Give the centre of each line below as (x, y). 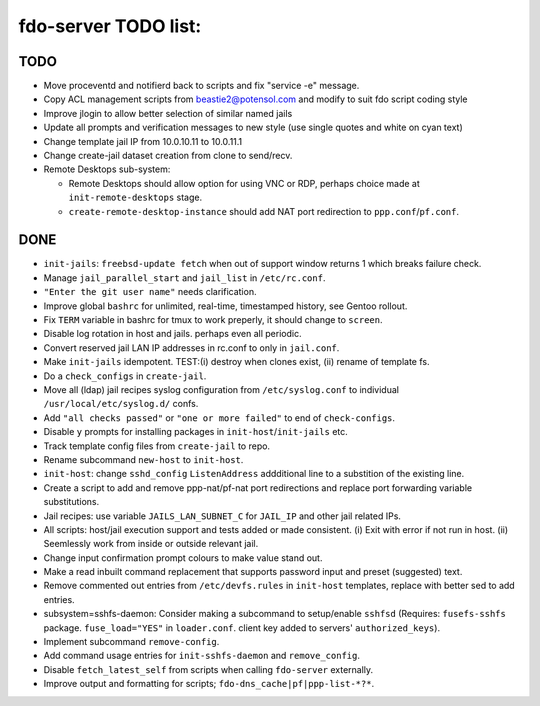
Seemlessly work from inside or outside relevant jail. (151, 544)
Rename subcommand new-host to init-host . (143, 459)
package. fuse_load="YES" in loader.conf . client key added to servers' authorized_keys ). (241, 627)
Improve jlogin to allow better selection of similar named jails (168, 113)
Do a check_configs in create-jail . (125, 376)
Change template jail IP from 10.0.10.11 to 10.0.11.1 (143, 141)
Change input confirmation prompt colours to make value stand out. (183, 557)
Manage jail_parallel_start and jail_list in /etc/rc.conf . (184, 277)
